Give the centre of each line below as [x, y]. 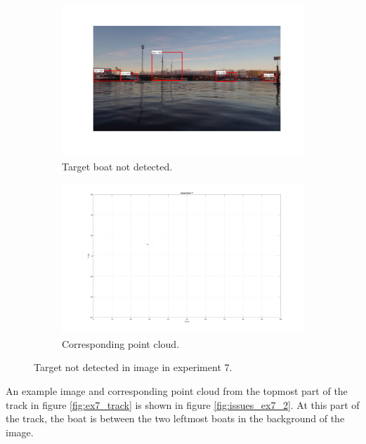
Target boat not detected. [117, 166]
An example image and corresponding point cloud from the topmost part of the [177, 390]
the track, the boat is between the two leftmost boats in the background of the [175, 418]
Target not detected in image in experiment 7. [133, 367]
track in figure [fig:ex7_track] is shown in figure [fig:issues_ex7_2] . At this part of [183, 404]
